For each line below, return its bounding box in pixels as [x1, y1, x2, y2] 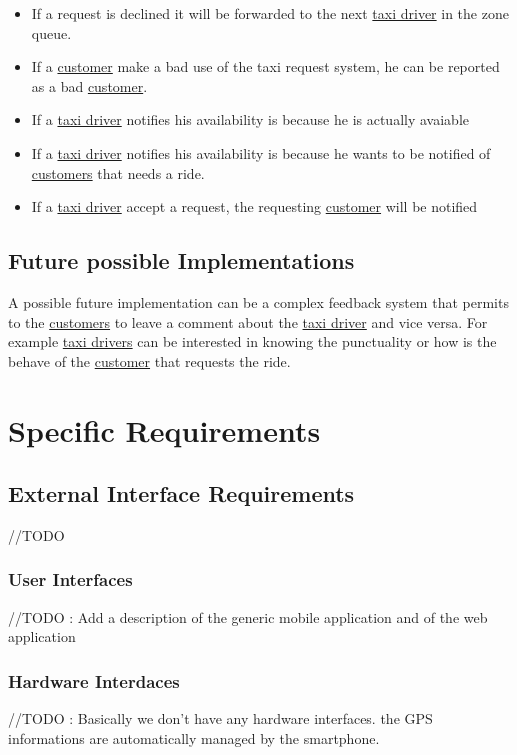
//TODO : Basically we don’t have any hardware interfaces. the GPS [8, 708, 433, 729]
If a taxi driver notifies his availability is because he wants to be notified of [31, 142, 491, 163]
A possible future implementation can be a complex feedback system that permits [8, 291, 509, 312]
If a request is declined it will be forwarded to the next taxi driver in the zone [31, 3, 509, 23]
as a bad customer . [31, 75, 148, 96]
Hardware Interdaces [8, 668, 180, 693]
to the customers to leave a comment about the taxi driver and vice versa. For [8, 311, 488, 332]
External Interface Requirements [8, 478, 355, 509]
